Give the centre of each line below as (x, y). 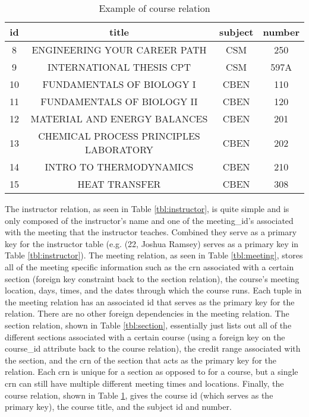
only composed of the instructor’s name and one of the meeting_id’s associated (149, 220)
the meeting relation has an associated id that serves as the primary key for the (150, 301)
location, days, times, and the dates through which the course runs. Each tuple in (153, 290)
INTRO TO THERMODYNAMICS (119, 167)
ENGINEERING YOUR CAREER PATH (119, 50)
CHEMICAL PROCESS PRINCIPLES (119, 136)
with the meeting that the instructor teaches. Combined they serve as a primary (151, 232)
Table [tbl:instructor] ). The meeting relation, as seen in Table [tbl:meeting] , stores (154, 255)
